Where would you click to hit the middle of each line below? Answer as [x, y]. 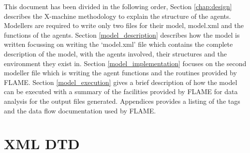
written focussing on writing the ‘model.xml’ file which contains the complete [118, 44]
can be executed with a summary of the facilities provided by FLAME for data [121, 91]
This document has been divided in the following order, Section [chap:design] [118, 6]
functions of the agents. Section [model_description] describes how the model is [122, 35]
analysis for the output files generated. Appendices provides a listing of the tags [122, 101]
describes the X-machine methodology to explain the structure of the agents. [118, 16]
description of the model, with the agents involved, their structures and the [115, 53]
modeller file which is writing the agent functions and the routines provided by [120, 73]
